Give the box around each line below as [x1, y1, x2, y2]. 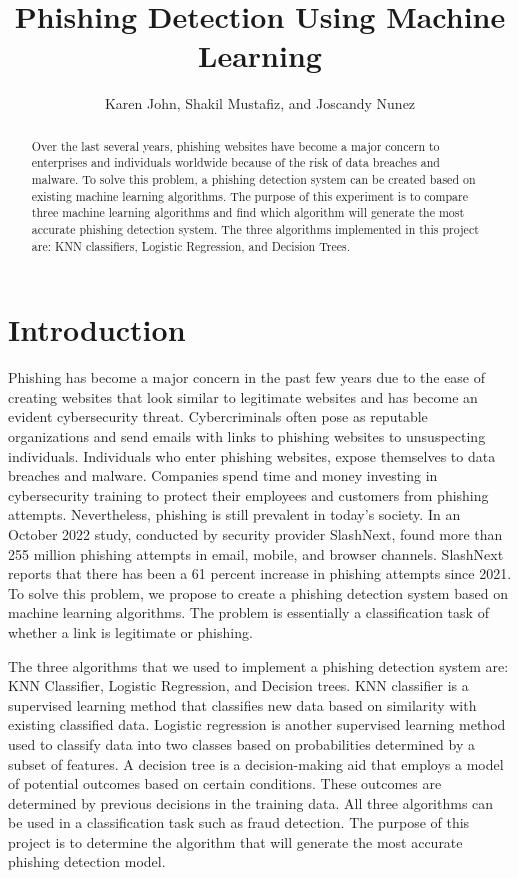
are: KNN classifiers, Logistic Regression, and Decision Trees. [31, 237, 350, 254]
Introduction [8, 309, 186, 350]
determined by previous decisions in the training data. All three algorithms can [8, 792, 494, 813]
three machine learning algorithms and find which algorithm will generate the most [31, 204, 465, 221]
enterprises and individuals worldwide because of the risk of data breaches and [31, 154, 440, 171]
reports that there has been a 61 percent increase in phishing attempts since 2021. [8, 563, 512, 584]
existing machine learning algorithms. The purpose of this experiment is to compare [31, 187, 468, 204]
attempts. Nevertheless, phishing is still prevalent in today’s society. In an [8, 504, 461, 525]
